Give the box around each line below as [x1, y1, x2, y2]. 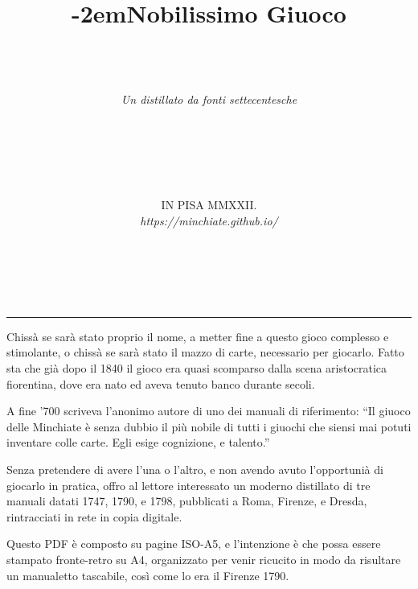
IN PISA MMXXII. [161, 196, 257, 213]
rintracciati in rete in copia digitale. [6, 508, 182, 525]
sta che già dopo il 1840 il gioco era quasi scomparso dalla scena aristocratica [6, 360, 387, 377]
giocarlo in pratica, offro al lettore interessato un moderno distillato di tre [6, 476, 371, 493]
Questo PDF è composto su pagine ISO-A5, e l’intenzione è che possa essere [6, 535, 381, 552]
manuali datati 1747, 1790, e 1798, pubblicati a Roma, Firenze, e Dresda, [6, 492, 367, 509]
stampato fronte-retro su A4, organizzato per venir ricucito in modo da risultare [6, 550, 401, 567]
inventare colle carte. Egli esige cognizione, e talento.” [6, 434, 270, 451]
